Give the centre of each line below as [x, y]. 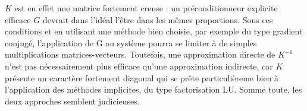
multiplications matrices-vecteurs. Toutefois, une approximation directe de [140, 54]
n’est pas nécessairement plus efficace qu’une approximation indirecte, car [139, 66]
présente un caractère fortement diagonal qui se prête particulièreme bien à [142, 77]
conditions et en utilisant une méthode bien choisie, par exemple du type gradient [154, 31]
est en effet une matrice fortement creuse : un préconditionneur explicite [146, 8]
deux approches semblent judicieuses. [72, 101]
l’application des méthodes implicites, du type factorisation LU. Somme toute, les [153, 89]
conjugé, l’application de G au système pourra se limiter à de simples [131, 42]
